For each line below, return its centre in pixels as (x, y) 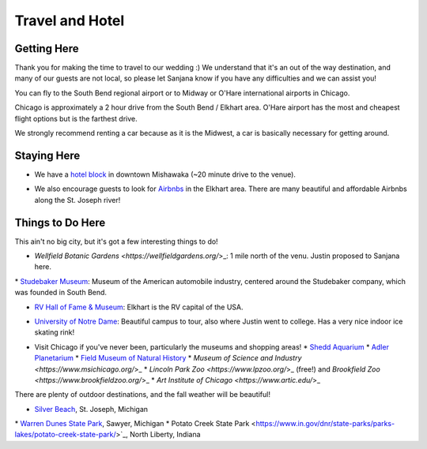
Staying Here (47, 155)
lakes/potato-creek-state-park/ (65, 435)
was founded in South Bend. (60, 293)
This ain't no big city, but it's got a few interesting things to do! (116, 241)
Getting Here (47, 49)
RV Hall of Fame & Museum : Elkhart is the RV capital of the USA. (139, 307)
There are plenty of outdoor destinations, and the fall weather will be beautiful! (142, 395)
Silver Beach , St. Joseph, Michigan (91, 409)
